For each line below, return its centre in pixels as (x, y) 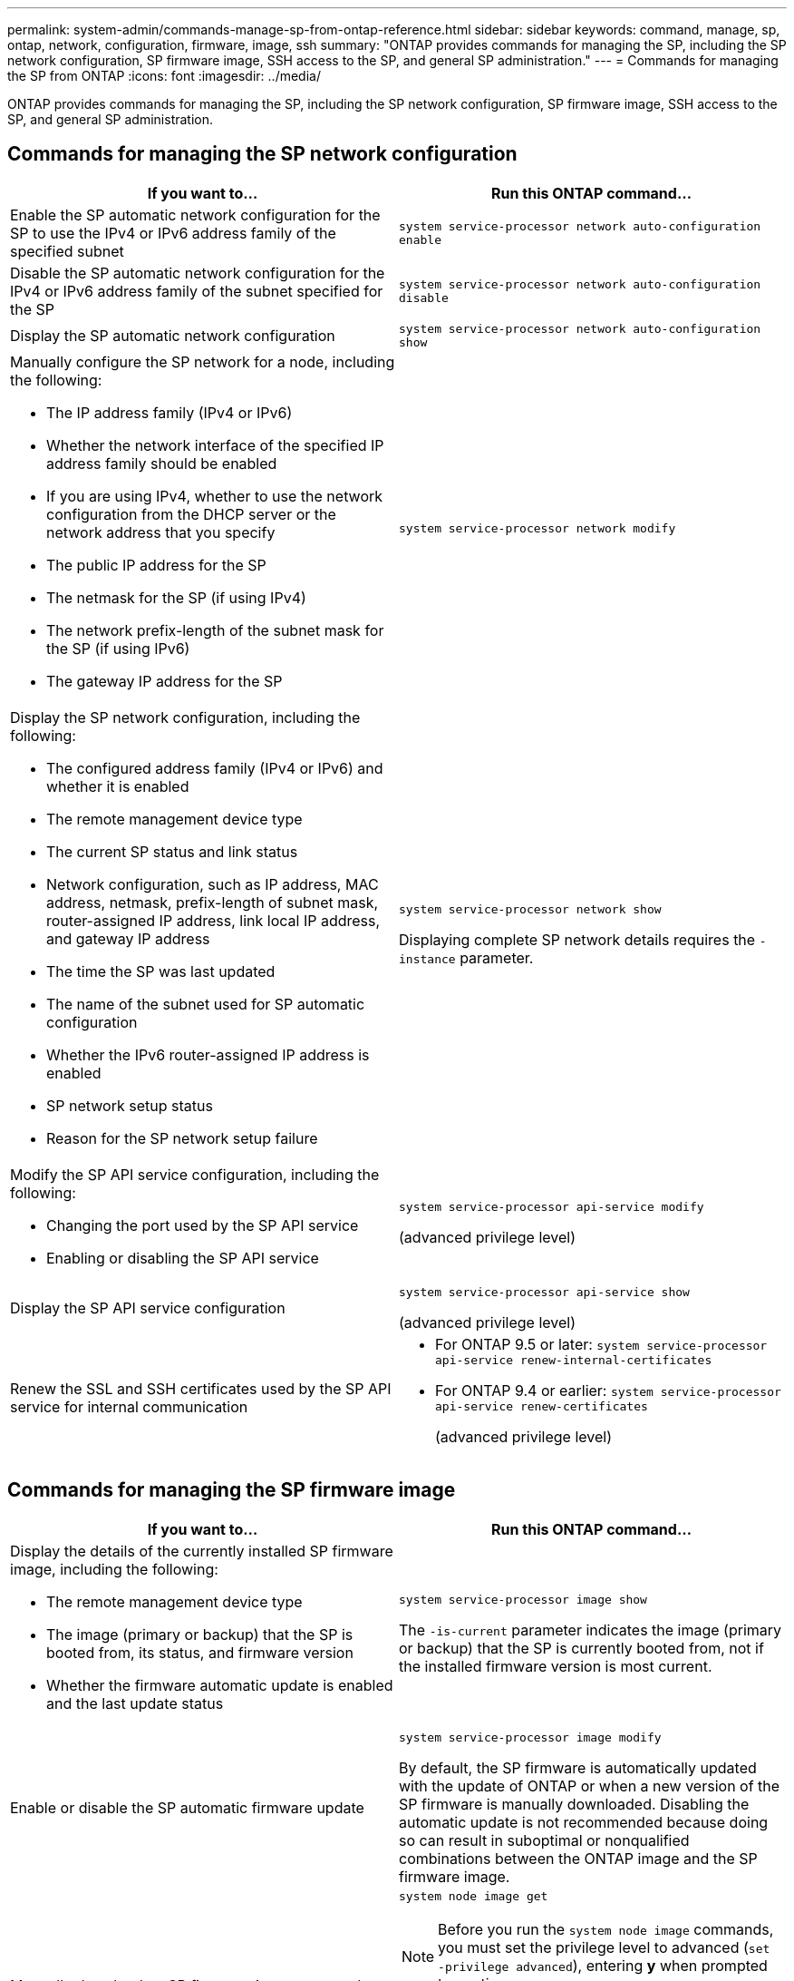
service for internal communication (129, 1406)
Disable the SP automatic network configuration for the (198, 273)
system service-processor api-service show (544, 1292)
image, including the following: (114, 1569)
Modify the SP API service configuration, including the (195, 1174)
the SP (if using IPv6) (118, 648)
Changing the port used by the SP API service (203, 1225)
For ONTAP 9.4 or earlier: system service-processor (608, 1390)
